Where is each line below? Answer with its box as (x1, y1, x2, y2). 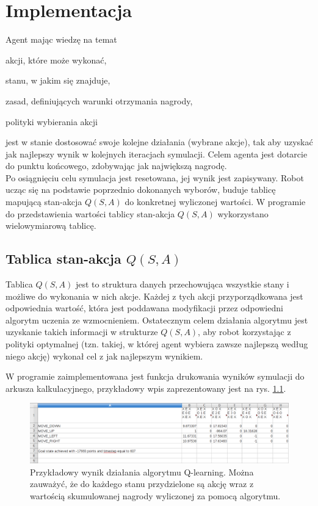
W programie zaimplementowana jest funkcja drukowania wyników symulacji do (5, 370, 305, 383)
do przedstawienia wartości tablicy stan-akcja (5, 207, 175, 220)
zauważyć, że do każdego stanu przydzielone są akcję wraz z (30, 477, 254, 490)
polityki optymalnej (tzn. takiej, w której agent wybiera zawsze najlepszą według (5, 338, 308, 350)
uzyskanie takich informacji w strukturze (5, 325, 158, 338)
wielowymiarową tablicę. (5, 219, 96, 232)
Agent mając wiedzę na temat (5, 33, 117, 46)
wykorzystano (217, 207, 269, 220)
